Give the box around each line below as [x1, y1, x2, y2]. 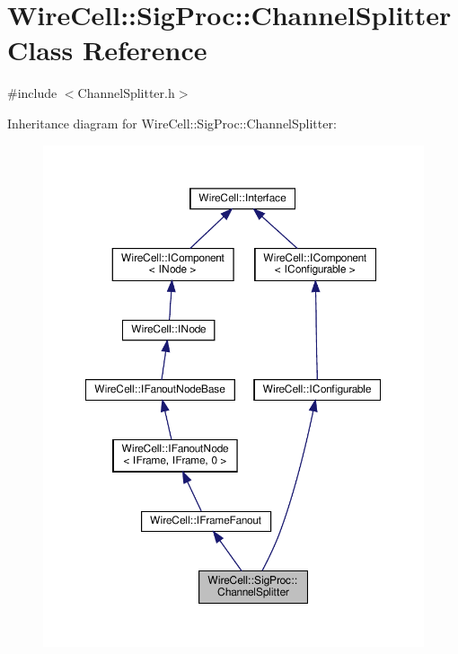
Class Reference [7, 31, 207, 68]
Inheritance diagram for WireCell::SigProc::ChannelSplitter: [7, 113, 337, 132]
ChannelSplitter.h [77, 84, 175, 102]
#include [7, 84, 57, 102]
